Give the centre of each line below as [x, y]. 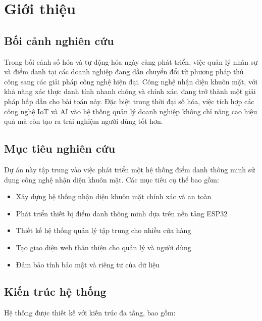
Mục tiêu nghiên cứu [60, 148]
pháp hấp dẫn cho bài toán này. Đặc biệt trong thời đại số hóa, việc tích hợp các [129, 101]
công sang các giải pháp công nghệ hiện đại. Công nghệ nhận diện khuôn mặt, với [131, 81]
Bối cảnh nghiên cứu [59, 40]
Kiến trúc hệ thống [55, 291]
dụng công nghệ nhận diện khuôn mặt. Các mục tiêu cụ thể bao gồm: [112, 179]
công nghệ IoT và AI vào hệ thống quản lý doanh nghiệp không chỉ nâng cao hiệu [131, 111]
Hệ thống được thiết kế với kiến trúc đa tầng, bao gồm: [90, 313]
